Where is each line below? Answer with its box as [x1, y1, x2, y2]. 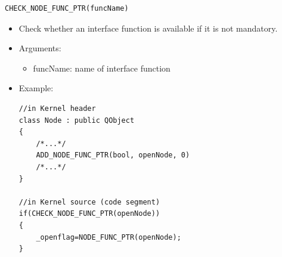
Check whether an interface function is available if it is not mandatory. [18, 21, 278, 34]
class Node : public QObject [18, 116, 135, 125]
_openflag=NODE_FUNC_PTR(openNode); [36, 233, 181, 241]
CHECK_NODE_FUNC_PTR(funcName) [5, 4, 129, 13]
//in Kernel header [18, 104, 96, 113]
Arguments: [18, 42, 61, 54]
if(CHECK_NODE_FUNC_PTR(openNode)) [18, 209, 160, 218]
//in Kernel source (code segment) [18, 197, 160, 206]
